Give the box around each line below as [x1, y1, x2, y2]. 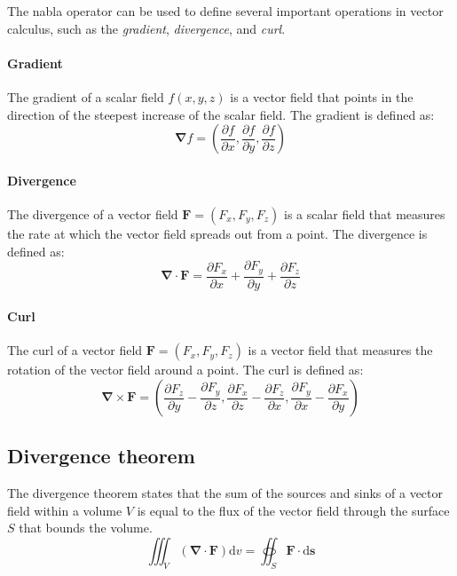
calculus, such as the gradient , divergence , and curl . [7, 19, 286, 37]
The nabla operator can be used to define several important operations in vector [7, 2, 444, 20]
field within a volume [7, 501, 122, 519]
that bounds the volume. [19, 518, 153, 537]
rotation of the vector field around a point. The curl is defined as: [7, 360, 364, 379]
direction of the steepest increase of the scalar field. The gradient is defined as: [7, 105, 435, 123]
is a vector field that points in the [230, 87, 414, 106]
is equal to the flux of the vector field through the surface [137, 501, 450, 519]
